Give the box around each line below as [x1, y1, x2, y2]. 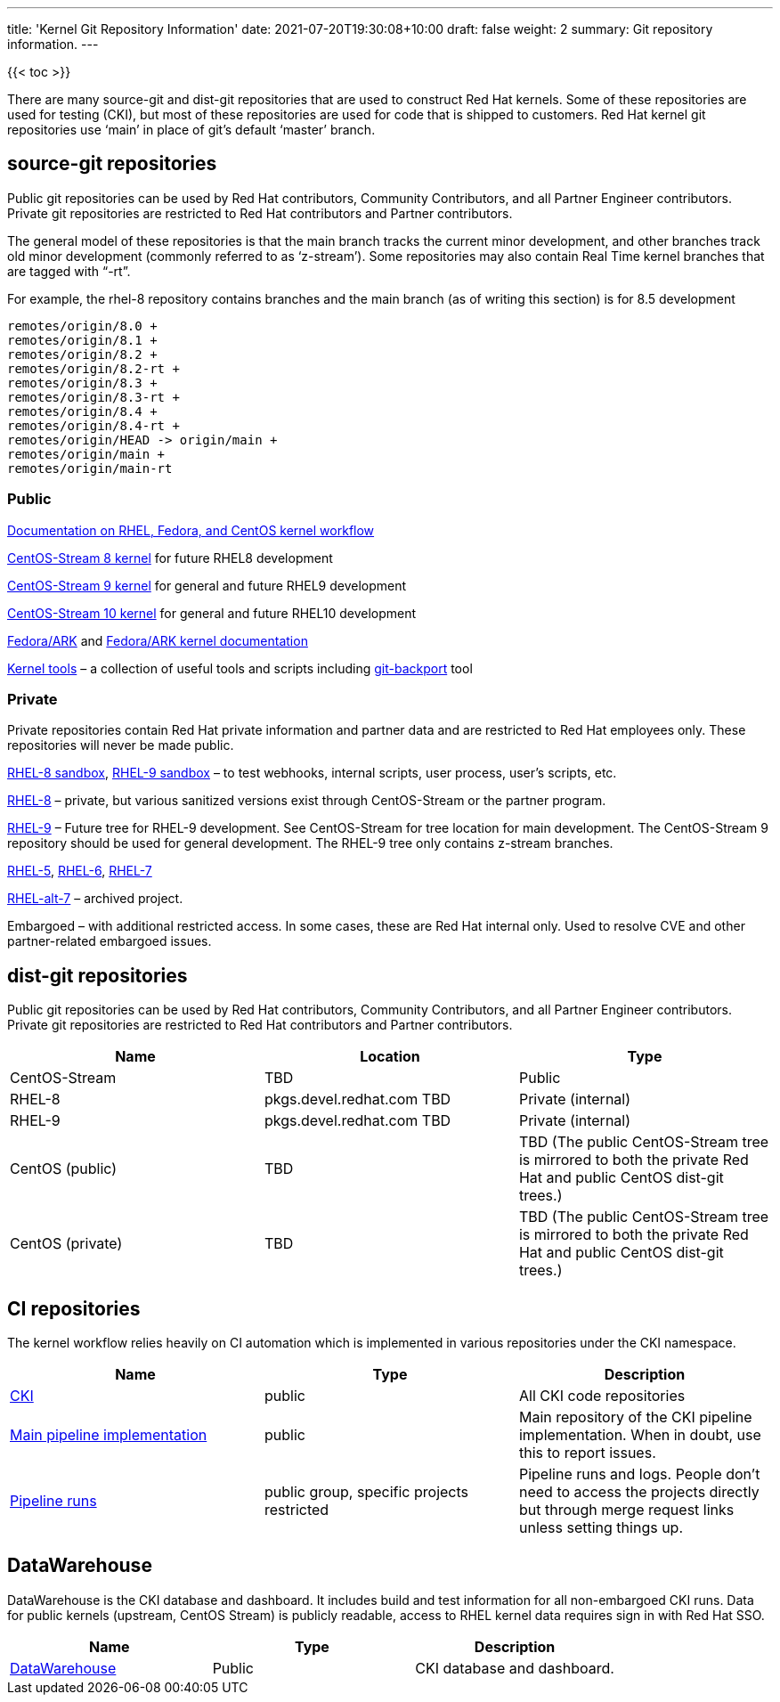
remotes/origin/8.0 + [7, 318, 158, 333]
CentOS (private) [10, 1234, 123, 1253]
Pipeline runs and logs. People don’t [518, 1465, 760, 1484]
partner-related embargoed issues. [7, 933, 212, 949]
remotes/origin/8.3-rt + [7, 389, 180, 404]
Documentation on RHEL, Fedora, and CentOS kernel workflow [7, 522, 375, 538]
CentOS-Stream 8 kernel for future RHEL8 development [7, 550, 333, 566]
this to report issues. [518, 1444, 656, 1462]
